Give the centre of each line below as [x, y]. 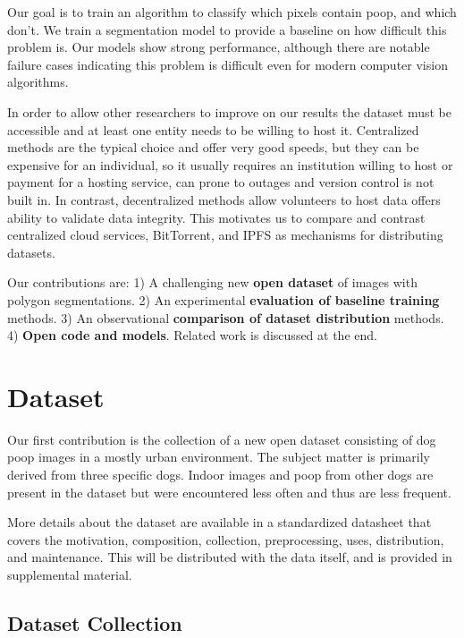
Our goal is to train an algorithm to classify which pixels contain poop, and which [232, 12]
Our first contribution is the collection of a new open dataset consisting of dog [222, 439]
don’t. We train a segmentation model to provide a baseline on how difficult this [227, 29]
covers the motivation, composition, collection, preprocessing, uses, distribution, [226, 539]
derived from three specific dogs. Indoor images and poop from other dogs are [220, 474]
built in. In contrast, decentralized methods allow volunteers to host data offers [224, 199]
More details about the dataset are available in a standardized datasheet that [219, 522]
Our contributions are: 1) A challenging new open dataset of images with [212, 282]
